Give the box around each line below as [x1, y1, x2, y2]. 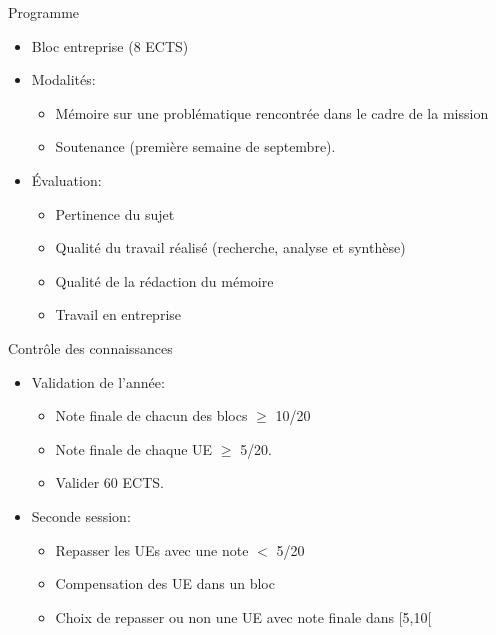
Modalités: [31, 69, 96, 90]
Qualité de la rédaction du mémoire [55, 270, 274, 291]
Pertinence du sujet [55, 203, 175, 224]
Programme [8, 2, 80, 22]
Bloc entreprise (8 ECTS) [31, 35, 189, 56]
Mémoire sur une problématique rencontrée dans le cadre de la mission [55, 102, 489, 123]
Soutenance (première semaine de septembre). [55, 136, 336, 157]
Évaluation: [31, 169, 102, 190]
